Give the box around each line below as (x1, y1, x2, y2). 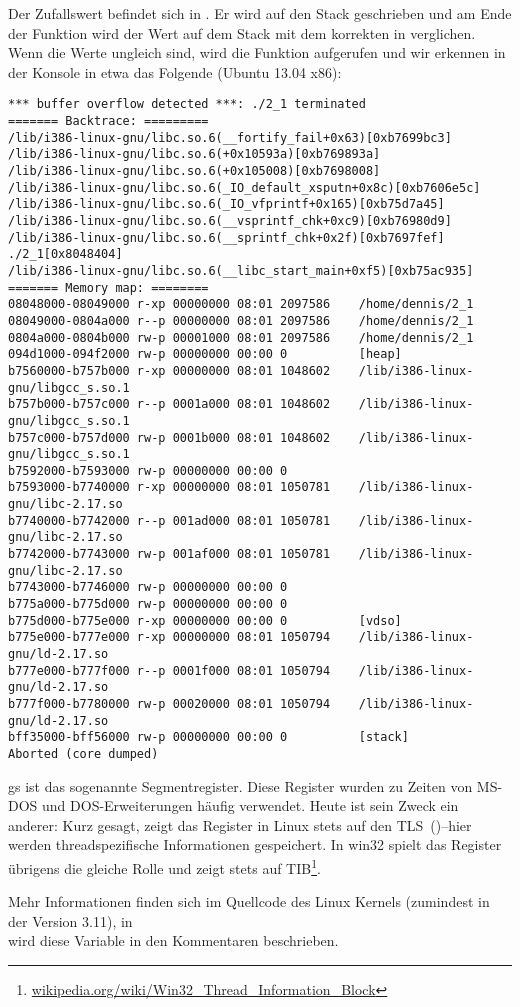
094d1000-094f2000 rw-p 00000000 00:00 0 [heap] (8, 347, 402, 362)
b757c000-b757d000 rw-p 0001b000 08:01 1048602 (8, 430, 331, 445)
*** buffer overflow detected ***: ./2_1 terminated (8, 97, 366, 112)
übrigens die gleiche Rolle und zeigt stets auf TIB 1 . (8, 855, 321, 878)
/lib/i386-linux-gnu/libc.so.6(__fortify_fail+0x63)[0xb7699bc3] (8, 130, 452, 145)
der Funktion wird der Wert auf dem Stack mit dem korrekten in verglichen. (8, 22, 476, 43)
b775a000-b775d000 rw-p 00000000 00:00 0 (8, 597, 288, 612)
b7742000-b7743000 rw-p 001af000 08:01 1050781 (8, 547, 331, 562)
